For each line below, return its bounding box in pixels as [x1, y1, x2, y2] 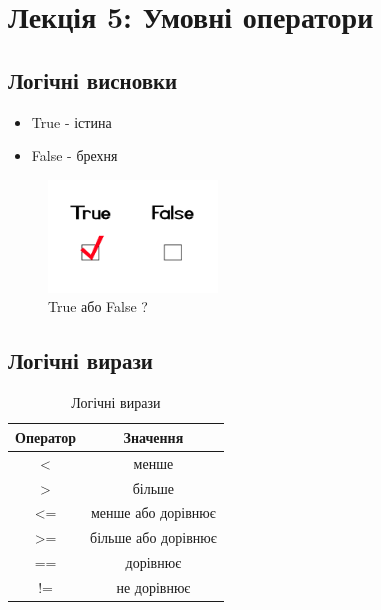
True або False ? [48, 296, 148, 317]
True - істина [31, 111, 112, 132]
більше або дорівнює [90, 527, 217, 548]
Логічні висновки [8, 64, 178, 95]
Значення [123, 426, 184, 447]
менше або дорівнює [90, 502, 216, 523]
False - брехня [31, 145, 118, 166]
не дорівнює [116, 576, 191, 597]
